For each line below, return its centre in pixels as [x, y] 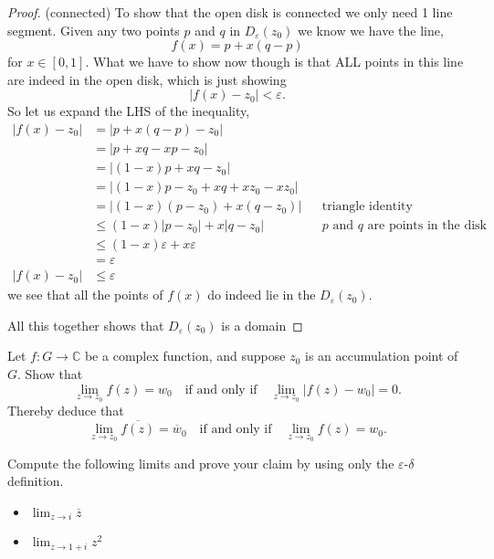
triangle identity [367, 207]
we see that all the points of [85, 295]
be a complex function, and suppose [185, 356]
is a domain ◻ [262, 325]
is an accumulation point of [381, 356]
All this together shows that [86, 325]
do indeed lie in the [262, 295]
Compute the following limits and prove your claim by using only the [201, 463]
